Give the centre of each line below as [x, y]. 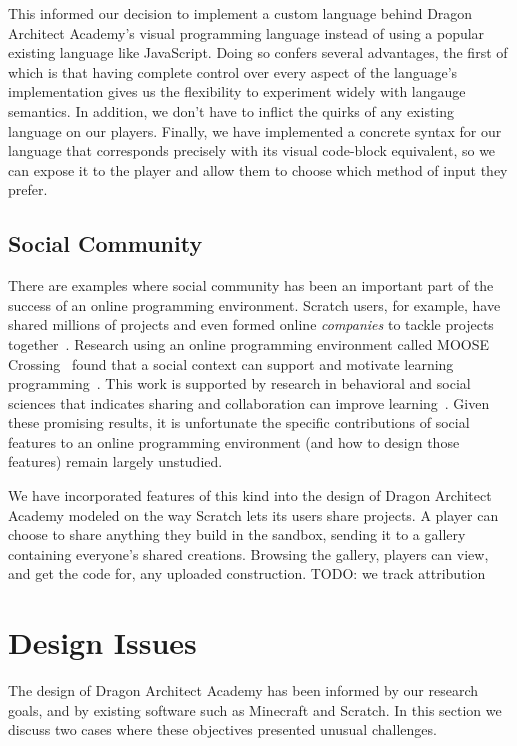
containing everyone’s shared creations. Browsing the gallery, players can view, [248, 553]
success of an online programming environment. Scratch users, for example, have [254, 304]
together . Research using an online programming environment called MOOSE [249, 343]
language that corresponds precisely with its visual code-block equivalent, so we [252, 150]
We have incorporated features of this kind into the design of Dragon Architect [250, 495]
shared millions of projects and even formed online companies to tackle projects [251, 324]
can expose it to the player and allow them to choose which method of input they [258, 169]
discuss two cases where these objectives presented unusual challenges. [222, 729]
